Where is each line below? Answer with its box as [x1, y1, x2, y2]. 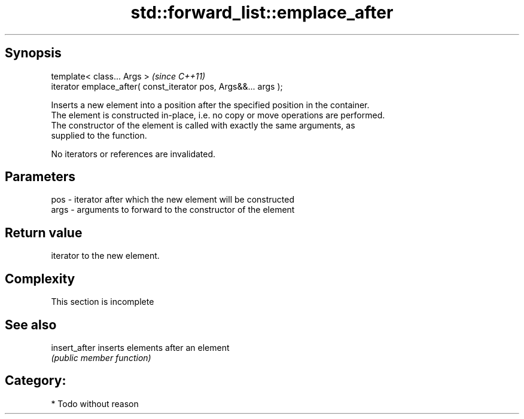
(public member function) [51, 352, 151, 363]
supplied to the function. [51, 130, 147, 140]
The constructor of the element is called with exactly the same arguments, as [51, 120, 355, 130]
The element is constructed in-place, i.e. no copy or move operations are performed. [51, 109, 385, 120]
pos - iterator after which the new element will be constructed [51, 194, 295, 205]
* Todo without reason [51, 398, 139, 409]
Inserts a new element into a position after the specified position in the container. [51, 99, 370, 110]
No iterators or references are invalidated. [51, 148, 216, 159]
